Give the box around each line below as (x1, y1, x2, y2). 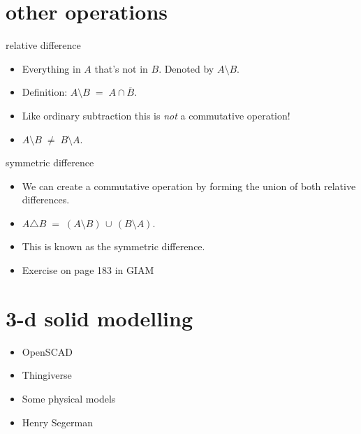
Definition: (22, 85, 68, 99)
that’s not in (94, 61, 148, 75)
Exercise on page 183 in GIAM (22, 263, 154, 277)
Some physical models (22, 391, 116, 405)
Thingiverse (22, 368, 72, 382)
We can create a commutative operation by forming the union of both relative (22, 178, 356, 193)
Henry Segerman (22, 414, 93, 429)
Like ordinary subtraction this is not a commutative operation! (22, 108, 290, 122)
